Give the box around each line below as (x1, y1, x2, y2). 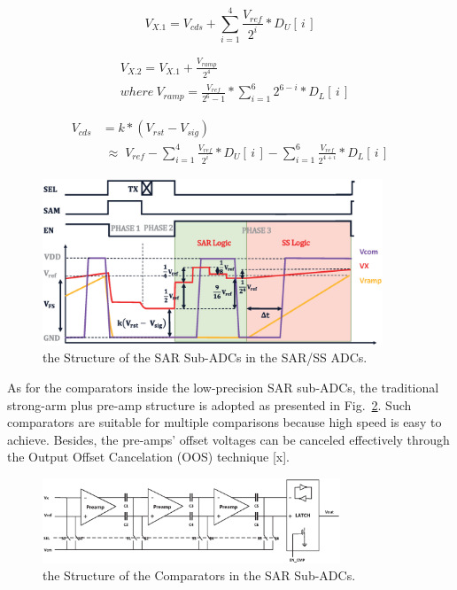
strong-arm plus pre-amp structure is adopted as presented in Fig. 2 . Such (7, 395, 412, 414)
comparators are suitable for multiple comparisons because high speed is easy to (7, 413, 442, 431)
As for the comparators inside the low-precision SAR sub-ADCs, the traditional (7, 378, 439, 397)
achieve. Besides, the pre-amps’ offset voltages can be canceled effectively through (7, 430, 450, 448)
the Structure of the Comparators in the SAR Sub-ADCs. (43, 566, 356, 585)
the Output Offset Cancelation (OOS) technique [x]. (7, 447, 290, 466)
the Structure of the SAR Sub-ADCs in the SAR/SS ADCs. (43, 348, 368, 367)
